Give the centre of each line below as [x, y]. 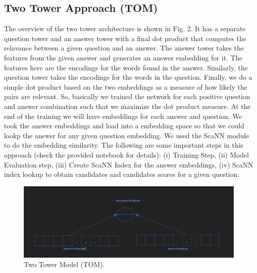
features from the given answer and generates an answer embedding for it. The [123, 57]
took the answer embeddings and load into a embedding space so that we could [124, 126]
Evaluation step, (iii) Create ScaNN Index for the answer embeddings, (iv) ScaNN [128, 164]
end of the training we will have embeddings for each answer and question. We [123, 116]
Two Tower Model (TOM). [64, 264]
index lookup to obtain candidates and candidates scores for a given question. [122, 174]
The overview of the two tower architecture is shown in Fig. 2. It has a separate [125, 28]
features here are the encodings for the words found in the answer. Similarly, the [126, 67]
